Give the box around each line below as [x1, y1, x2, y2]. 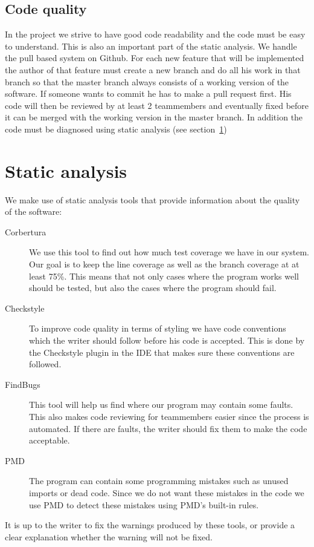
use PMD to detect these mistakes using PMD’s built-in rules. [29, 498, 259, 511]
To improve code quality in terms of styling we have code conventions [29, 322, 286, 335]
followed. [29, 358, 62, 370]
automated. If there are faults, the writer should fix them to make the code [29, 422, 307, 434]
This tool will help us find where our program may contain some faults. [29, 398, 293, 411]
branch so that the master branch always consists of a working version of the [5, 75, 289, 88]
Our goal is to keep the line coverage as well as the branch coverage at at [29, 258, 300, 270]
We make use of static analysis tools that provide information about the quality [5, 193, 300, 206]
